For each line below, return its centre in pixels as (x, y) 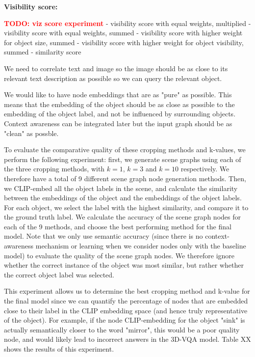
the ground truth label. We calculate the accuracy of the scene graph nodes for (122, 217)
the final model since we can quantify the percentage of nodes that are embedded (126, 301)
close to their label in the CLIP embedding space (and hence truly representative (126, 310)
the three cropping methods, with (54, 169)
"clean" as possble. (31, 133)
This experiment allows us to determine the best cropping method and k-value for (127, 291)
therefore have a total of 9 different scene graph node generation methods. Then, (125, 178)
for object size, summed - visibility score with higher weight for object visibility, (124, 42)
